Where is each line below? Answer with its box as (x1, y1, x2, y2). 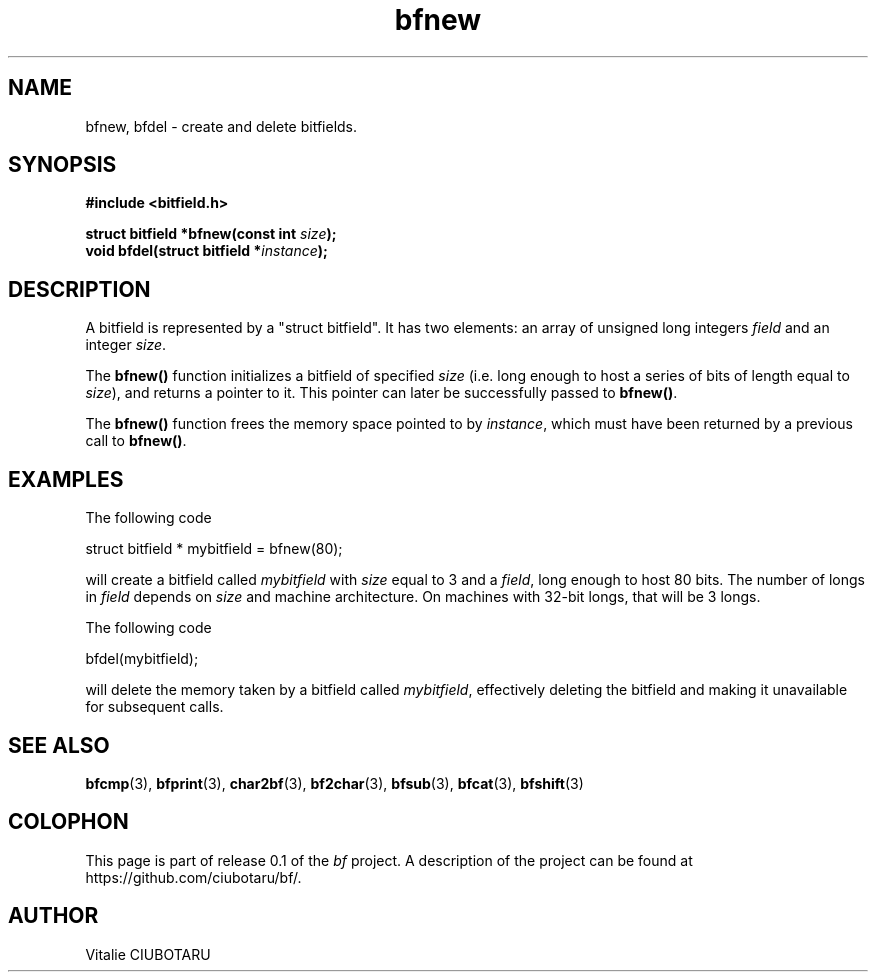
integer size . (85, 336, 167, 354)
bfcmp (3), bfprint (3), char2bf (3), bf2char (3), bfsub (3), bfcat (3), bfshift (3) (85, 774, 584, 792)
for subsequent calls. (85, 698, 224, 716)
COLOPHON (8, 809, 129, 835)
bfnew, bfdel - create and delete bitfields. (85, 117, 358, 135)
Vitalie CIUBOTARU (85, 945, 211, 963)
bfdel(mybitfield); (85, 650, 199, 668)
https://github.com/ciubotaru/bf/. (85, 868, 302, 886)
